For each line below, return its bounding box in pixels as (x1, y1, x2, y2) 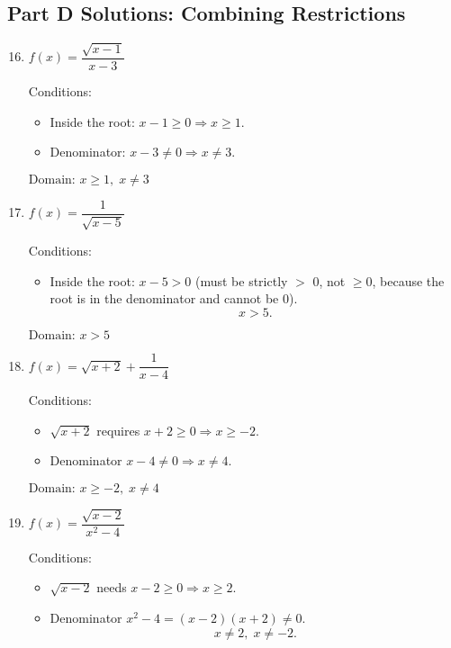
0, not (312, 271, 346, 290)
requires (96, 420, 140, 439)
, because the (372, 271, 445, 290)
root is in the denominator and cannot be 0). (50, 289, 298, 308)
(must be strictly (194, 271, 288, 290)
